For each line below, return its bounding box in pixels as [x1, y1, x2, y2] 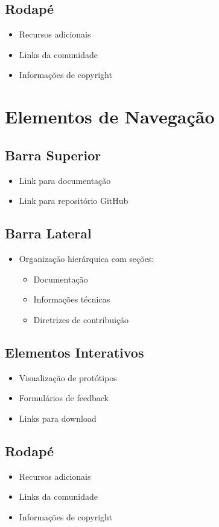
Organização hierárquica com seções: [19, 252, 154, 264]
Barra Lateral [5, 224, 92, 243]
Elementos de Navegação [5, 104, 215, 129]
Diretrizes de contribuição [33, 313, 129, 326]
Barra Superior [5, 145, 101, 164]
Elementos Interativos [5, 342, 144, 361]
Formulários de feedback [19, 391, 109, 404]
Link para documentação [19, 174, 111, 186]
